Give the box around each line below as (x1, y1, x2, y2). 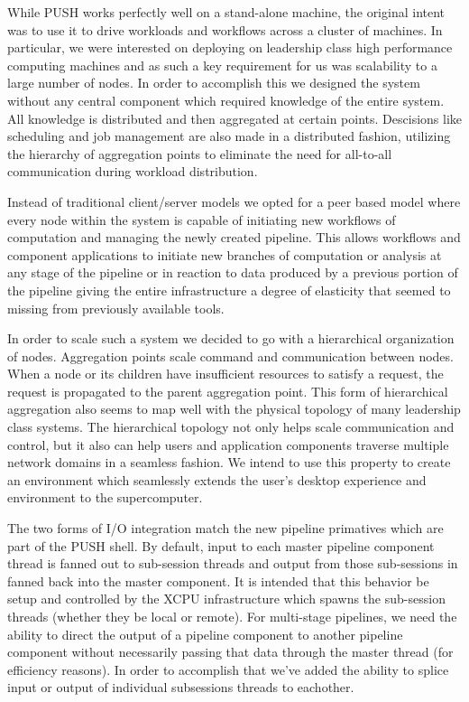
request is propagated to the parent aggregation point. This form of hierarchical (7, 381, 448, 400)
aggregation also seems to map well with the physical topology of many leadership (7, 399, 461, 418)
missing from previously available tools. (7, 298, 225, 317)
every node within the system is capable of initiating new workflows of (7, 210, 396, 229)
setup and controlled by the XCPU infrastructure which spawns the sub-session (7, 589, 446, 608)
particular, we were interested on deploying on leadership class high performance (7, 38, 453, 57)
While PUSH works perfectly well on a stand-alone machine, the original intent (7, 3, 446, 21)
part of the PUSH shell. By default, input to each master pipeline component (7, 536, 435, 555)
